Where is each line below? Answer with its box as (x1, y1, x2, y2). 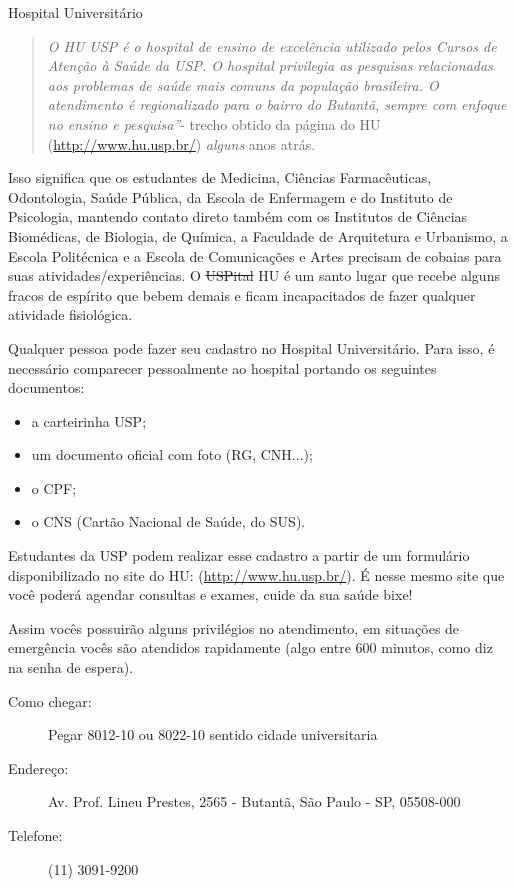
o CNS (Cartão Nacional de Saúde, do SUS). (31, 511, 306, 532)
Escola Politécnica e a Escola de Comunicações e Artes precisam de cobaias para (8, 245, 502, 266)
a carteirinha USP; (31, 410, 147, 431)
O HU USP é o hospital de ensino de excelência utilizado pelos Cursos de (47, 35, 497, 56)
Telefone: (8, 825, 63, 845)
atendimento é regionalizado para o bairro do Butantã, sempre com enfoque (47, 94, 507, 115)
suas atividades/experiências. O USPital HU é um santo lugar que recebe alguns (8, 265, 500, 286)
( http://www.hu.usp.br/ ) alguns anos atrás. (47, 133, 316, 154)
